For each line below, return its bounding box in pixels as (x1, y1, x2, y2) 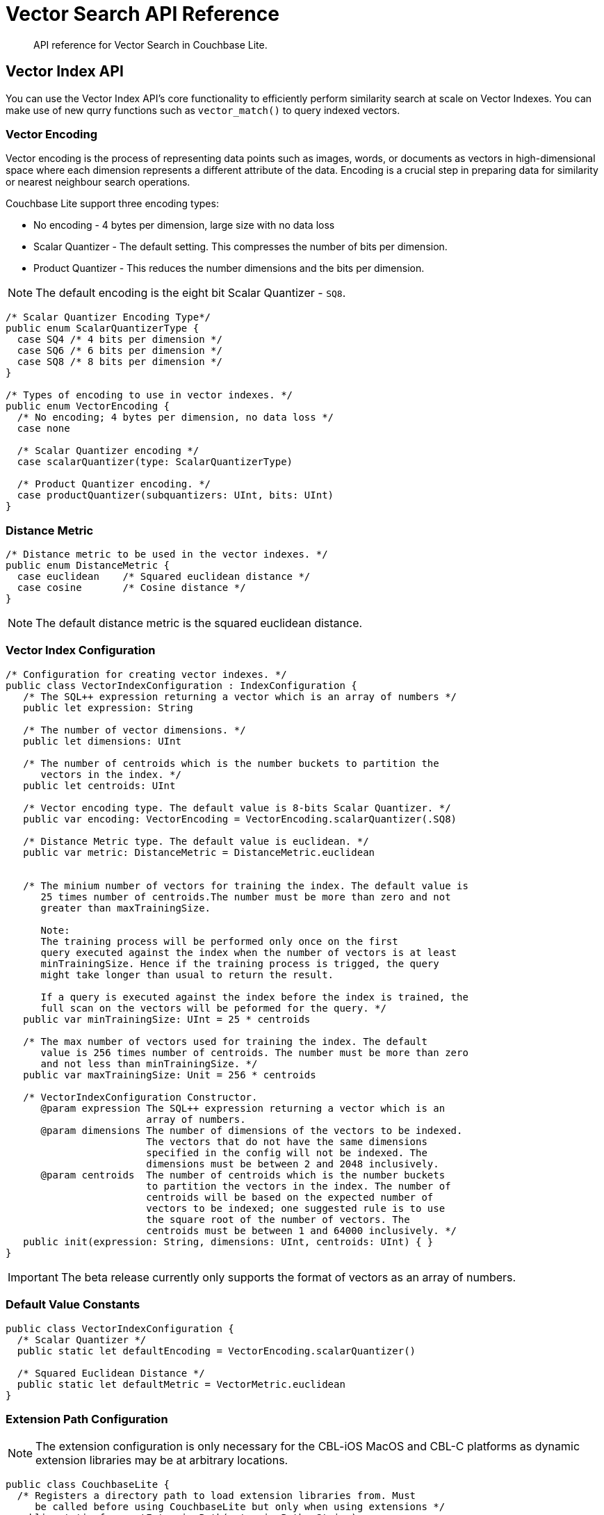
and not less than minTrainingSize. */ (40, 1058, 258, 1069)
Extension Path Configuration (6, 1411, 168, 1426)
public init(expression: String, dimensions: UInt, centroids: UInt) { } (23, 1236, 434, 1247)
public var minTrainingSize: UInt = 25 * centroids (23, 1013, 311, 1025)
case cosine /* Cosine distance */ (17, 582, 246, 594)
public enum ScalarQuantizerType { (6, 323, 199, 334)
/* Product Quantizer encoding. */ (17, 478, 211, 490)
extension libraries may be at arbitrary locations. (35, 1453, 288, 1468)
